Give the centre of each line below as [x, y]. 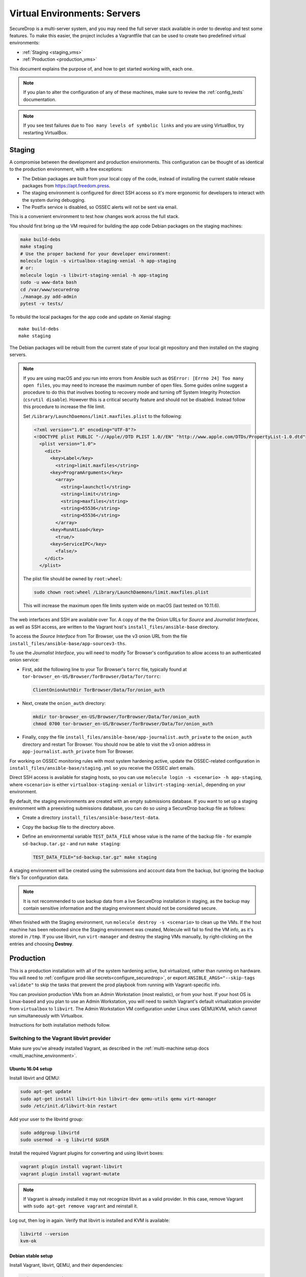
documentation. [40, 99]
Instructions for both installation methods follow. [60, 1025]
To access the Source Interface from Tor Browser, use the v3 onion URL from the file [98, 636]
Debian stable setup [31, 1256]
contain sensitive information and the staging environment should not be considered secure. [120, 908]
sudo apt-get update [46, 1092]
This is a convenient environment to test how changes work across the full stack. [94, 217]
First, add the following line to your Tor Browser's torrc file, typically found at [105, 669]
